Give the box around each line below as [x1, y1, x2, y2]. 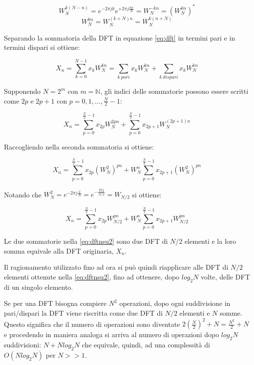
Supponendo [4, 86, 41, 96]
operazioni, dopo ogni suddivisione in [119, 298, 231, 308]
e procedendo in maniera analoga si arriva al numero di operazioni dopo [4, 329, 219, 340]
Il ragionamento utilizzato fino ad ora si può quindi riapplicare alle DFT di [4, 262, 229, 272]
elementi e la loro [184, 236, 236, 246]
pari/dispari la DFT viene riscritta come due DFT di [4, 308, 163, 318]
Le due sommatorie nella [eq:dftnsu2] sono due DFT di [4, 236, 168, 246]
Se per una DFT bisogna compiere [4, 298, 107, 308]
